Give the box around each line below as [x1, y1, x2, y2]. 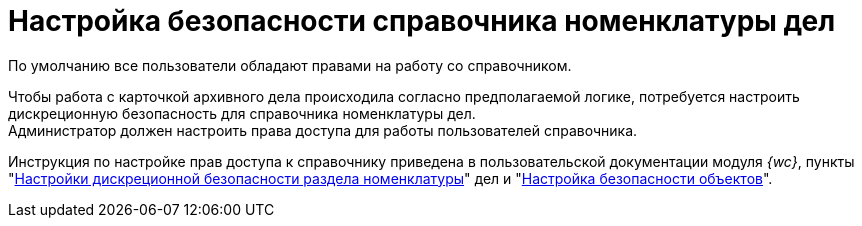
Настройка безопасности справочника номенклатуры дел [8, 4, 836, 38]
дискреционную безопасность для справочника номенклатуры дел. [8, 104, 476, 122]
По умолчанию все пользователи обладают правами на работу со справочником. [8, 56, 572, 74]
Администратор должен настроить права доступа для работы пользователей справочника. [8, 121, 638, 139]
